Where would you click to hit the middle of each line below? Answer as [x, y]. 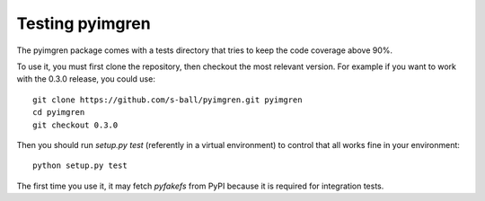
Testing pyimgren [84, 23]
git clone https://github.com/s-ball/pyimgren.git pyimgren [168, 100]
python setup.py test [80, 166]
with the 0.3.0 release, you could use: [86, 79]
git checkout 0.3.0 [75, 125]
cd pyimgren [59, 113]
